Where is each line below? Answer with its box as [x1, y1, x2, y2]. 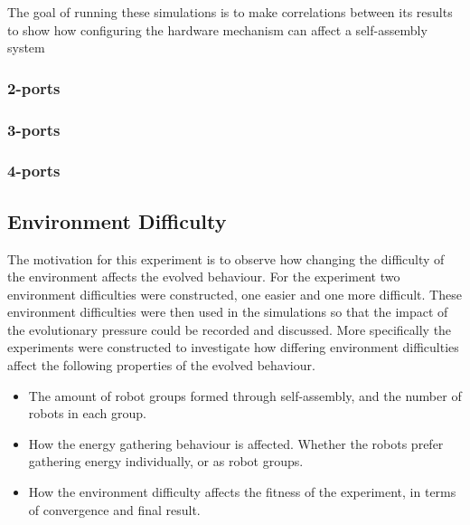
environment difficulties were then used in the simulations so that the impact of [7, 302, 448, 321]
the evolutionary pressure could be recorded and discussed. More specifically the [7, 320, 452, 339]
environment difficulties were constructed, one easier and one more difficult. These [7, 284, 462, 303]
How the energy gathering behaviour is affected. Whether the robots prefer [28, 434, 444, 453]
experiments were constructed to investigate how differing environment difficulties [7, 338, 459, 357]
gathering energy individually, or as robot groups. [28, 452, 304, 471]
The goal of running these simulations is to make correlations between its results [7, 3, 453, 21]
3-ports [7, 118, 61, 140]
